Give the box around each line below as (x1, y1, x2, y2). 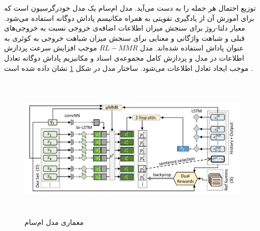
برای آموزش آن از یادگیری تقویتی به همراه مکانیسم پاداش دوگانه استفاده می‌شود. (4, 12, 254, 23)
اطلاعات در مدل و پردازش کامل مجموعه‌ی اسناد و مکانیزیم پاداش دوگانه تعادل (4, 52, 244, 63)
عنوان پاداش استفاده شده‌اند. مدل (140, 42, 244, 53)
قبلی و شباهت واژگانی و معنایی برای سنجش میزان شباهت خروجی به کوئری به (4, 32, 245, 43)
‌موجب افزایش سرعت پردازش (4, 42, 97, 53)
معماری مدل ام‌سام (24, 217, 84, 227)
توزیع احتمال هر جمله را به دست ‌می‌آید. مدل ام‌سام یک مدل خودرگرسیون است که (4, 3, 256, 13)
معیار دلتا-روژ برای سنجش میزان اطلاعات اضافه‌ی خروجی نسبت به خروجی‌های (4, 22, 245, 33)
